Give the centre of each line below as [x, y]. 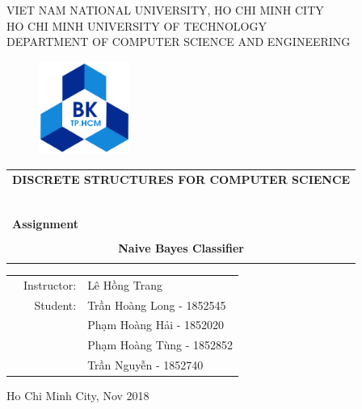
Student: [55, 305]
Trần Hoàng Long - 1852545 [157, 305]
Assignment [45, 223]
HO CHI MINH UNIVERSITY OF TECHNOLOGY [137, 25]
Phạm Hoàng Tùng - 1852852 [160, 345]
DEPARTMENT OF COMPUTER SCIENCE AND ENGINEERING [179, 42]
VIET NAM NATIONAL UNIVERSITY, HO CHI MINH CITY [165, 10]
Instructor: [50, 284]
